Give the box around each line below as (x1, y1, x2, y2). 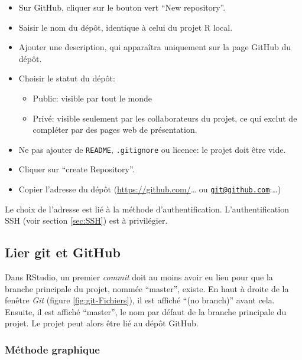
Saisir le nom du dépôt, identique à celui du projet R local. (18, 21, 233, 33)
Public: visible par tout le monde (33, 91, 152, 104)
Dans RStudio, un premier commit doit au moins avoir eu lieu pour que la (5, 271, 273, 283)
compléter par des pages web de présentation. (33, 123, 197, 136)
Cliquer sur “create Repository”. (18, 163, 135, 175)
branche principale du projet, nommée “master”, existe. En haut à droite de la (5, 282, 289, 294)
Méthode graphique (5, 342, 100, 356)
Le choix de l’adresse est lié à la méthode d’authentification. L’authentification (5, 202, 289, 215)
